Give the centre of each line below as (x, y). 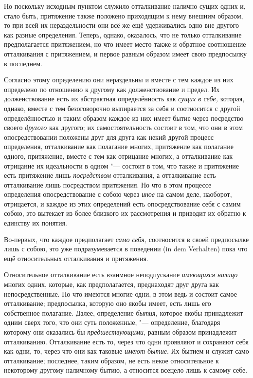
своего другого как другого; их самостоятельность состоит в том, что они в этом (124, 127)
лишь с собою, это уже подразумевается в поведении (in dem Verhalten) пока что (126, 249)
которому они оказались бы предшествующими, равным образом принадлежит (120, 332)
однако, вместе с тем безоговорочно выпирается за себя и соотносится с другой (122, 108)
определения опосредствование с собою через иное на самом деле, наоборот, (118, 194)
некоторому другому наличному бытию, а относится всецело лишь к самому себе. (126, 370)
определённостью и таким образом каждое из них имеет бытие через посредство (124, 118)
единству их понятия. (36, 223)
